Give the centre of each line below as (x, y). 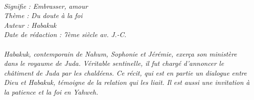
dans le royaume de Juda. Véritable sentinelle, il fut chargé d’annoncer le (114, 63)
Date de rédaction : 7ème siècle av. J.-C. (65, 34)
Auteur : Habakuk (30, 25)
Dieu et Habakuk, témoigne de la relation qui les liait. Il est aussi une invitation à (127, 82)
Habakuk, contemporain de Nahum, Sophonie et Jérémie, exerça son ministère (120, 53)
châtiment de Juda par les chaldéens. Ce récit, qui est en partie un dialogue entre (126, 72)
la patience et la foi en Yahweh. (51, 91)
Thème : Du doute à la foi (43, 15)
